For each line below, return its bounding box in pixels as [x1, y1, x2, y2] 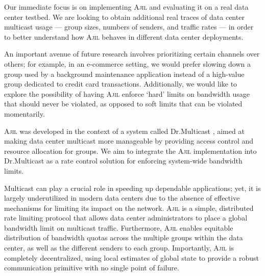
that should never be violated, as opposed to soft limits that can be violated [4, 98, 243, 109]
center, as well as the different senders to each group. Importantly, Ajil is [4, 242, 234, 253]
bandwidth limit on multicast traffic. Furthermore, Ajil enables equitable [4, 222, 233, 233]
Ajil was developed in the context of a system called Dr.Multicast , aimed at [4, 125, 245, 136]
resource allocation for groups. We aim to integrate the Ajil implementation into [4, 145, 257, 156]
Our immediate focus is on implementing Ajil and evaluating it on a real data [4, 2, 249, 12]
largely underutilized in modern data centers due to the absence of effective [4, 192, 240, 203]
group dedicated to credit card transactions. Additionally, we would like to [4, 78, 237, 89]
